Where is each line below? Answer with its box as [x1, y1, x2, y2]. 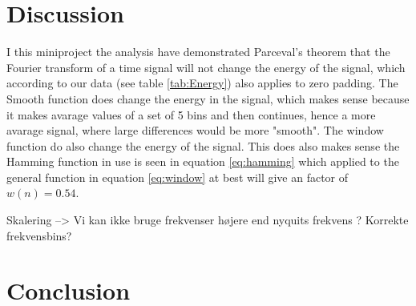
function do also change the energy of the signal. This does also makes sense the [6, 137, 400, 154]
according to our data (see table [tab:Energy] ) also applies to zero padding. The [6, 74, 398, 91]
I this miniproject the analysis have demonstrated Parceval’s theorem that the [6, 43, 390, 60]
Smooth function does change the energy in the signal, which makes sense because [6, 90, 410, 107]
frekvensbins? [6, 227, 72, 244]
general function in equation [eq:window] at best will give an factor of [6, 168, 349, 185]
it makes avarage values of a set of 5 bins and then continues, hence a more [6, 106, 376, 123]
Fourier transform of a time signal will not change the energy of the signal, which [6, 58, 406, 75]
